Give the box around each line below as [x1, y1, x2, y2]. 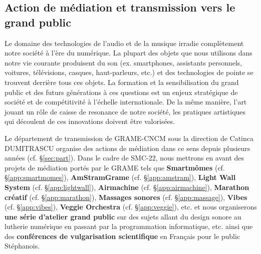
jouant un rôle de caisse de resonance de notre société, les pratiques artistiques [5, 106, 246, 116]
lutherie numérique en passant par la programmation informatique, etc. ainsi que [5, 221, 253, 231]
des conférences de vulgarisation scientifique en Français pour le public [5, 230, 240, 241]
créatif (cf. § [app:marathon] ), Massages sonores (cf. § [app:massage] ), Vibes [5, 191, 247, 202]
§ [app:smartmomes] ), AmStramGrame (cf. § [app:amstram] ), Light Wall [5, 172, 236, 182]
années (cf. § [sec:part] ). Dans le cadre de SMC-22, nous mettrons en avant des [5, 152, 244, 163]
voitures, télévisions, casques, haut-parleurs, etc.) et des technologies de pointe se [5, 67, 253, 77]
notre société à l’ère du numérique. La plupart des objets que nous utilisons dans [5, 47, 252, 58]
